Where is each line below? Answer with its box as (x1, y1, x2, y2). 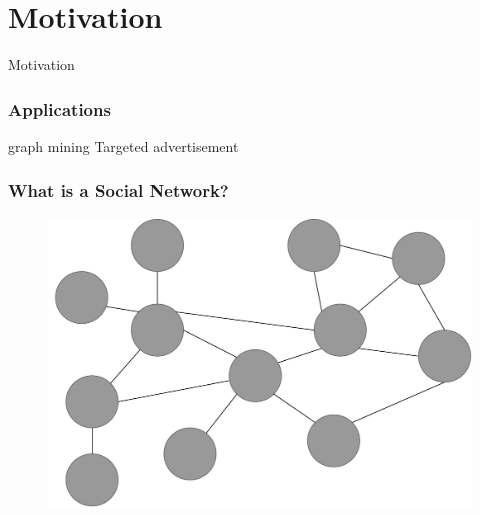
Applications (8, 96, 111, 121)
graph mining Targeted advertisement (8, 135, 239, 156)
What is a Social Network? (8, 178, 229, 203)
